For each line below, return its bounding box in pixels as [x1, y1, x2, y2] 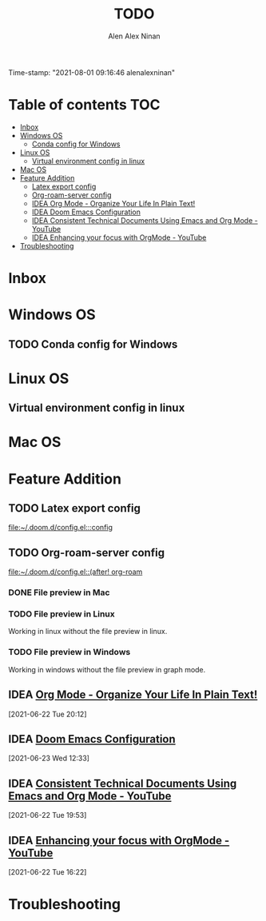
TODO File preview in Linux [8, 608, 116, 620]
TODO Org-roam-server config [8, 545, 165, 560]
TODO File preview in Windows [8, 647, 131, 658]
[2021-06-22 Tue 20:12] [8, 709, 87, 719]
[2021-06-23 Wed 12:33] [8, 753, 90, 764]
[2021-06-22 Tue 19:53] [8, 811, 87, 820]
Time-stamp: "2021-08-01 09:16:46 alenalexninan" [8, 67, 176, 77]
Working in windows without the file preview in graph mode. [8, 664, 206, 674]
